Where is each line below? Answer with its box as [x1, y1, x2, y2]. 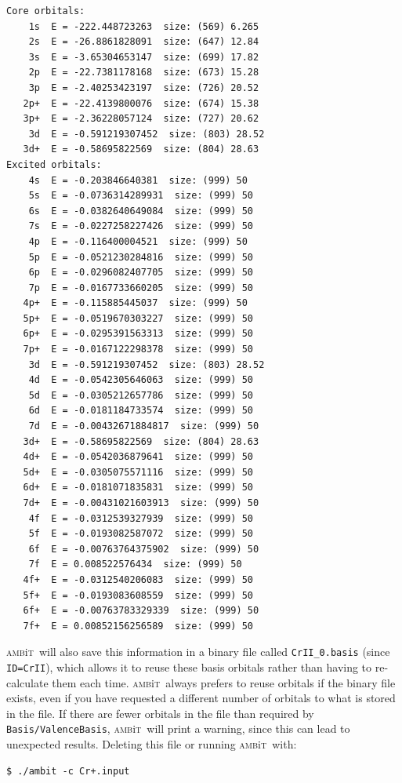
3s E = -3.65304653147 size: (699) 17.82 [28, 51, 259, 63]
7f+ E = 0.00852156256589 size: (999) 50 [23, 620, 253, 632]
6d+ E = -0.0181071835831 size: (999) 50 [23, 482, 253, 493]
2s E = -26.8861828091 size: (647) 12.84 [28, 36, 259, 48]
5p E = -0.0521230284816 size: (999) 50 [28, 251, 253, 263]
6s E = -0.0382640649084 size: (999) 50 [28, 205, 253, 217]
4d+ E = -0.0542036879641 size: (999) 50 [23, 451, 253, 463]
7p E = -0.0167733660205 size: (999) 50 [28, 282, 253, 293]
